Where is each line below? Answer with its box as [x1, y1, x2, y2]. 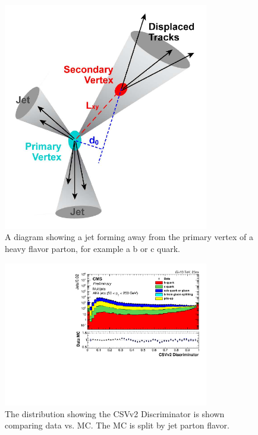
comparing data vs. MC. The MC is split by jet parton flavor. [5, 419, 229, 431]
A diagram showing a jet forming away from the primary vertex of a [5, 231, 253, 243]
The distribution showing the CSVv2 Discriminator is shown [5, 407, 225, 420]
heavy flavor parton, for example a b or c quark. [5, 242, 180, 254]
